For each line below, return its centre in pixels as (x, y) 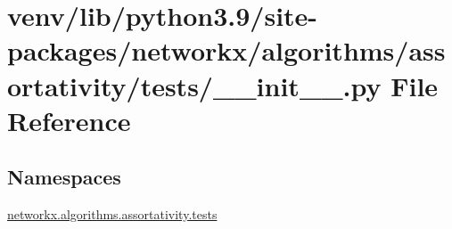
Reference (69, 120)
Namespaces (64, 177)
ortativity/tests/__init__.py (194, 85)
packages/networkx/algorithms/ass (226, 50)
